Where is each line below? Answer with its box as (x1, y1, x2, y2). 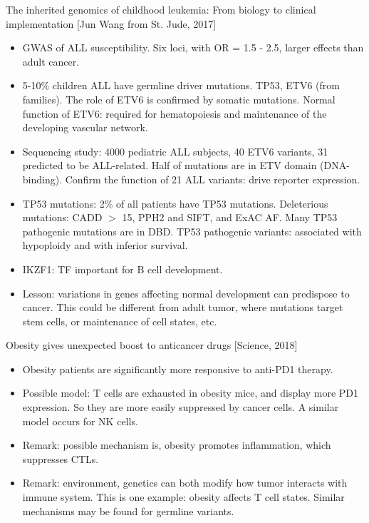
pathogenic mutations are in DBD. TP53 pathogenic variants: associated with (22, 223, 362, 238)
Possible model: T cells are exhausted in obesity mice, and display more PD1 (22, 385, 359, 400)
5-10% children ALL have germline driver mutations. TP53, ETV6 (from (22, 78, 340, 93)
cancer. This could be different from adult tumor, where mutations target (22, 300, 343, 315)
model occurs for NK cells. (22, 413, 138, 428)
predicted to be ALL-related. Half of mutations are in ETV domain (22, 158, 317, 173)
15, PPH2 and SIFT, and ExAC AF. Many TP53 (122, 210, 338, 225)
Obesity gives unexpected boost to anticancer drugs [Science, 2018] (6, 337, 298, 352)
